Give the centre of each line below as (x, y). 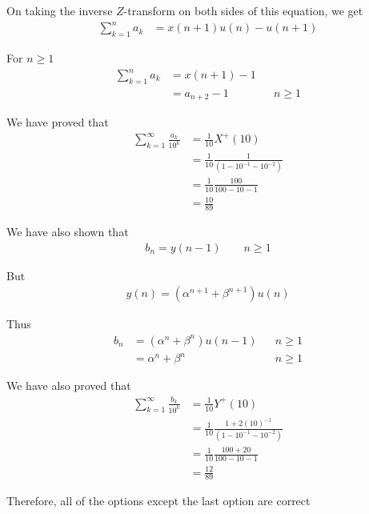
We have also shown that (68, 231)
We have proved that (58, 122)
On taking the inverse (60, 10)
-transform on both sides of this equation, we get (243, 10)
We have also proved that (69, 385)
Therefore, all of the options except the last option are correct (158, 501)
